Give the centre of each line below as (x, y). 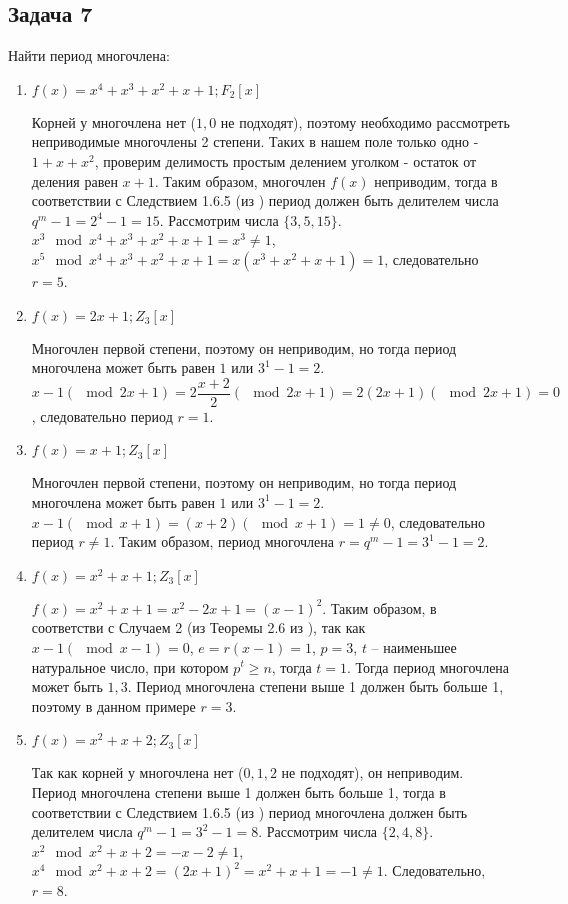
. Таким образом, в (379, 607)
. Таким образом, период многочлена (222, 541)
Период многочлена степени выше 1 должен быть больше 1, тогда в (238, 791)
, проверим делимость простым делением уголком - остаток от (285, 160)
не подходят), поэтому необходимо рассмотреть (365, 121)
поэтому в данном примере (113, 705)
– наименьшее (414, 646)
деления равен (74, 180)
